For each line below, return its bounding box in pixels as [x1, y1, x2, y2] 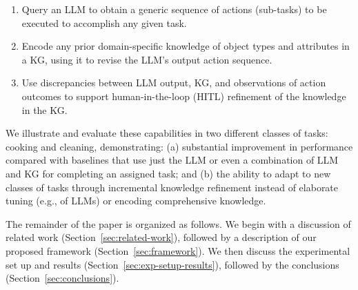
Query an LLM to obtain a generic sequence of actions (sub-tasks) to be [21, 2, 327, 16]
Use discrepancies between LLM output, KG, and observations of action [21, 75, 326, 90]
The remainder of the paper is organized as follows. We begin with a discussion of [6, 216, 351, 231]
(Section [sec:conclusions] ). [6, 271, 119, 285]
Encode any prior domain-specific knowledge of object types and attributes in [21, 39, 350, 53]
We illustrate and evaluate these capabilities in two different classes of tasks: [6, 126, 328, 140]
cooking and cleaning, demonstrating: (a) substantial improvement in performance [6, 139, 353, 153]
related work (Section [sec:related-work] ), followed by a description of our [6, 230, 317, 244]
